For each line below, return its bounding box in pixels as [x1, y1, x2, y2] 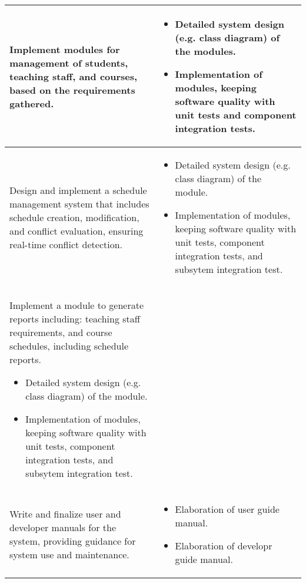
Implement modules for [9, 42, 120, 56]
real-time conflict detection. [9, 237, 123, 251]
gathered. [9, 96, 54, 110]
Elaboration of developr [175, 539, 272, 552]
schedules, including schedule [9, 339, 129, 353]
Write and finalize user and [9, 507, 121, 521]
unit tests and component [175, 108, 297, 121]
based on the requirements [9, 83, 135, 97]
